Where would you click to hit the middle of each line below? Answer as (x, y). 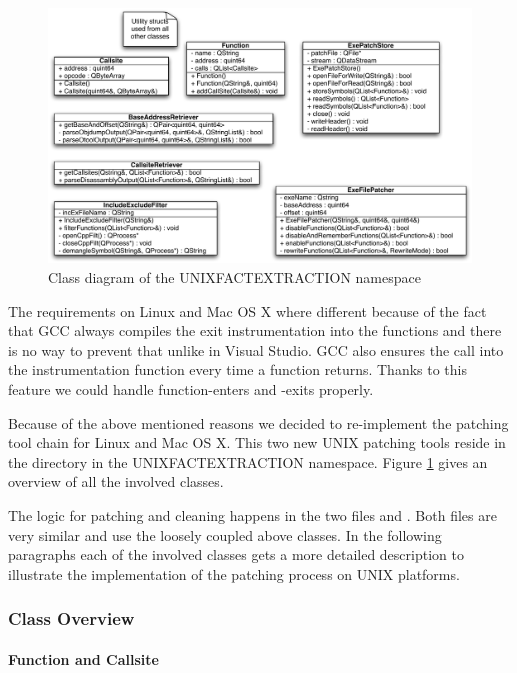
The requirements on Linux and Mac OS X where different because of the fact (247, 310)
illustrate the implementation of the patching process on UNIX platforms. (234, 573)
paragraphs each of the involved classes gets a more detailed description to (236, 554)
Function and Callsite (83, 658)
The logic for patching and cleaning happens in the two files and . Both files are (252, 515)
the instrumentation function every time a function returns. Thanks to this (238, 369)
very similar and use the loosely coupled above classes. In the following (225, 534)
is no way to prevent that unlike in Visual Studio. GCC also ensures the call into (256, 349)
